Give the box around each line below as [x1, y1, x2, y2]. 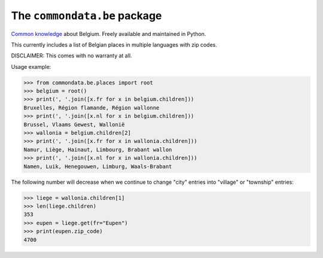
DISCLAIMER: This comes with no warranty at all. [11, 52, 132, 59]
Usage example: [11, 63, 51, 70]
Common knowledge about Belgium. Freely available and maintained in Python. [11, 30, 206, 37]
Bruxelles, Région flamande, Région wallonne [23, 104, 160, 111]
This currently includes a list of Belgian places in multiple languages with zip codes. [11, 41, 218, 48]
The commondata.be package [11, 9, 162, 22]
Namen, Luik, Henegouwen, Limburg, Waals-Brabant [23, 163, 172, 170]
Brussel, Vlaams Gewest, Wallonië [23, 121, 125, 128]
